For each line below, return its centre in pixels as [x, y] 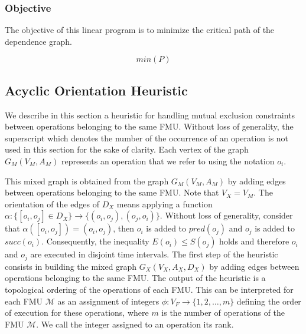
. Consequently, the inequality [95, 241]
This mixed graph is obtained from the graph [87, 181]
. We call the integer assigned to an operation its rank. [135, 324]
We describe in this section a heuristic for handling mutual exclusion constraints [150, 115]
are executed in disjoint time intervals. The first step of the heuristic [154, 254]
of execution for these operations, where [77, 312]
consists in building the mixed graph [71, 266]
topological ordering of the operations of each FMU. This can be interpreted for [149, 289]
